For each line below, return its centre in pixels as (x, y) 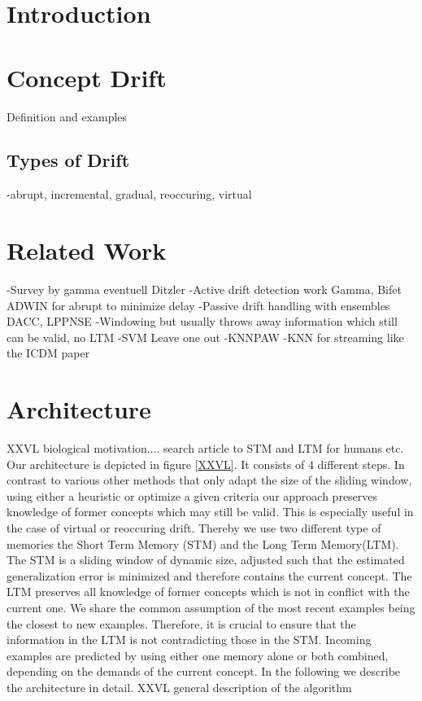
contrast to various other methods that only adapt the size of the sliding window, (209, 480)
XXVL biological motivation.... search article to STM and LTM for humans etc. (205, 448)
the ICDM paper (48, 353)
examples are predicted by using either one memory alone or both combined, (198, 655)
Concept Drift (87, 77)
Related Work (87, 250)
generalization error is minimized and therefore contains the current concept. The (209, 575)
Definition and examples (67, 116)
